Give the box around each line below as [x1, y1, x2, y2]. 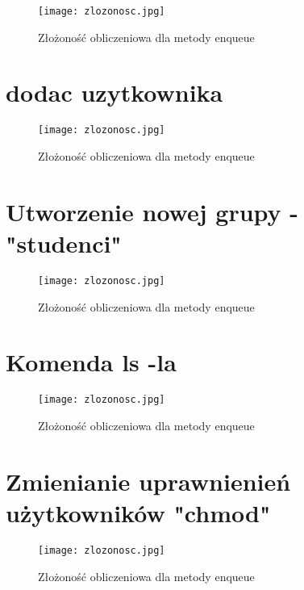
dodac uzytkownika [6, 76, 223, 109]
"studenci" [6, 227, 122, 259]
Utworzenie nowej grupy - [6, 195, 298, 228]
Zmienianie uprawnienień [6, 464, 291, 497]
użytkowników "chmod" [6, 496, 271, 529]
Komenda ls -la [6, 345, 177, 379]
